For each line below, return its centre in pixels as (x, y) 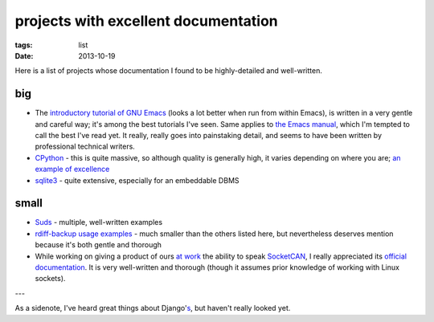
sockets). (50, 279)
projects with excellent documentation (147, 21)
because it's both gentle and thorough (98, 245)
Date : (24, 55)
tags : (24, 45)
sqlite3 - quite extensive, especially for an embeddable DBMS (137, 180)
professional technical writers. (85, 147)
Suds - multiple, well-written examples (99, 222)
